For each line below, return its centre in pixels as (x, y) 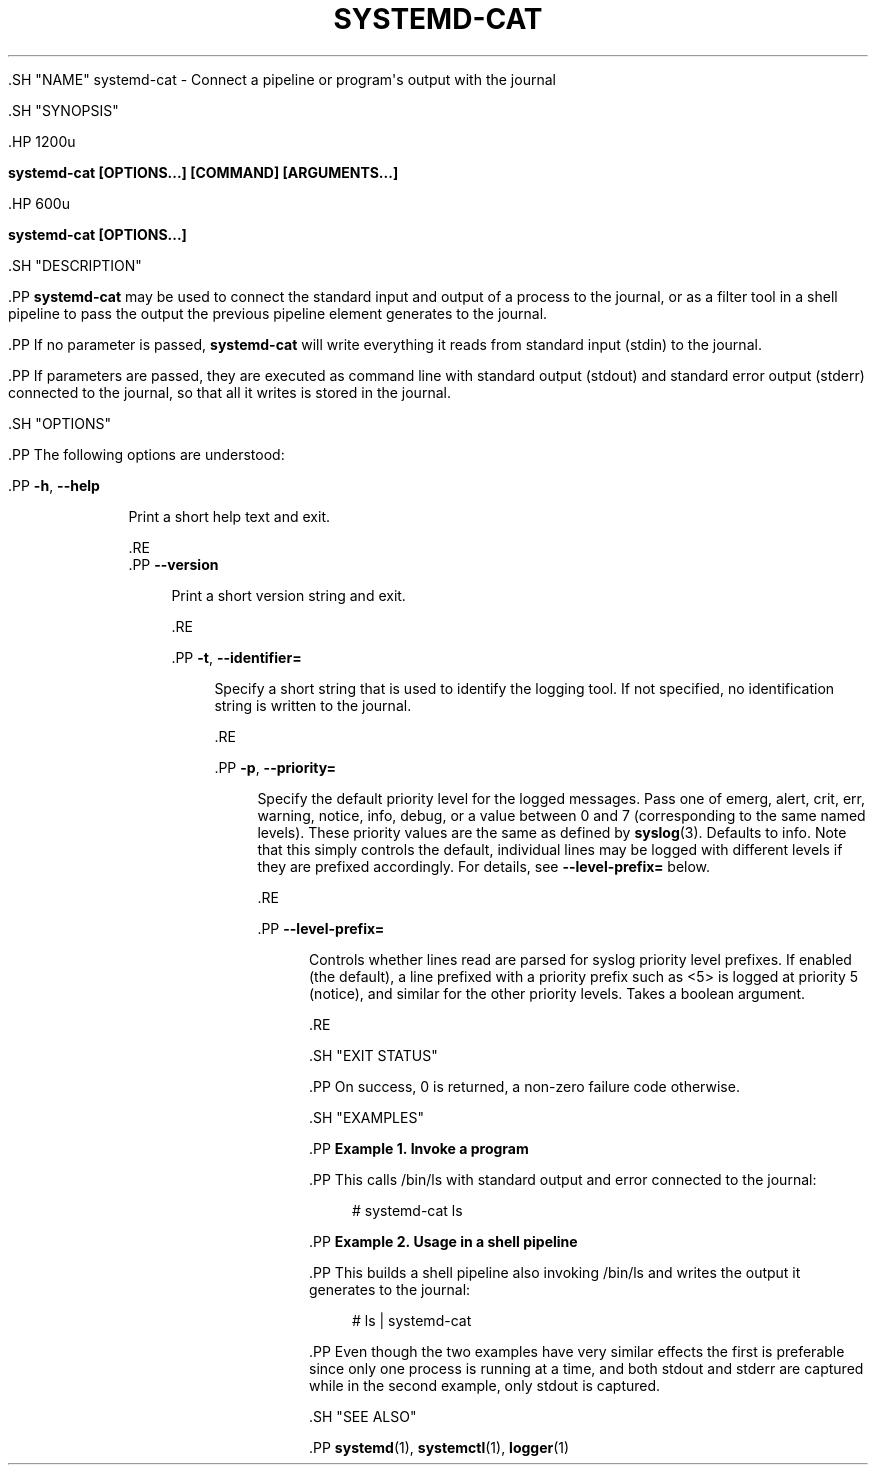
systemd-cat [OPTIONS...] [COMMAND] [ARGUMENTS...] (203, 172)
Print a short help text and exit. (229, 516)
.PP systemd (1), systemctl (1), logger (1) (439, 1447)
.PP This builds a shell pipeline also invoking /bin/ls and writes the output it (555, 1272)
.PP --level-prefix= (321, 928)
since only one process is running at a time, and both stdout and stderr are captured (586, 1368)
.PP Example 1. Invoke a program (419, 1148)
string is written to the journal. (313, 705)
